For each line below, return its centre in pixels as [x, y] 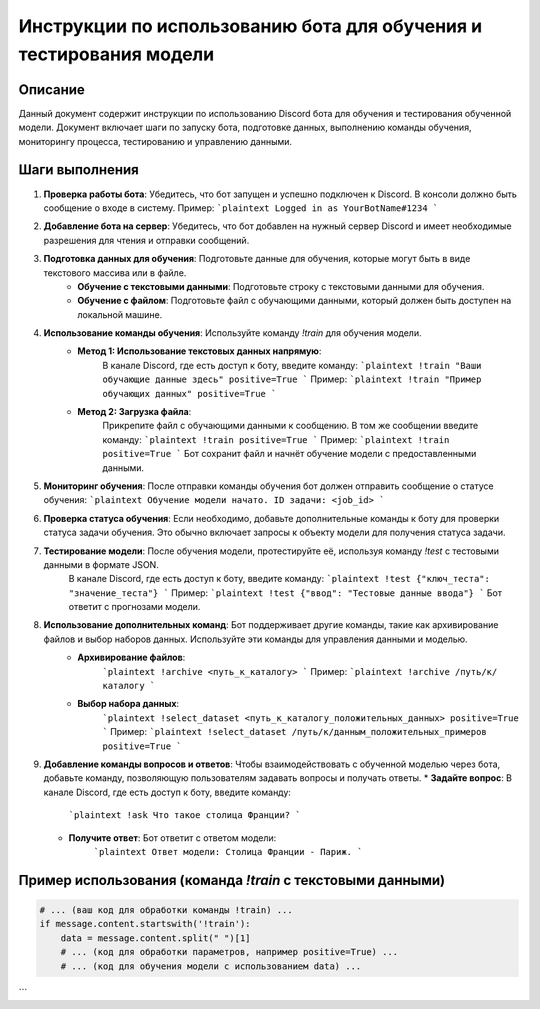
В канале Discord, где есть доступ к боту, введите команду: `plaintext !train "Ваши [292, 365]
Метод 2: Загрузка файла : [134, 412]
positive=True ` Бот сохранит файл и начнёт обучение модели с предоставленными [289, 454]
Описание [51, 89]
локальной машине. [120, 314]
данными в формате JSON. [101, 564]
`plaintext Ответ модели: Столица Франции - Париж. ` [228, 851]
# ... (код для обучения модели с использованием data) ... [211, 966]
